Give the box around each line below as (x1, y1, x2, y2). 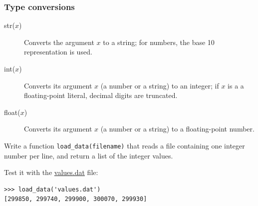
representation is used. (24, 46, 92, 57)
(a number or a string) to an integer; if (100, 80, 219, 90)
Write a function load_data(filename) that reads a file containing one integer (4, 140, 245, 150)
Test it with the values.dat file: (4, 167, 98, 177)
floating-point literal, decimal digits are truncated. (24, 90, 178, 100)
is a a (228, 80, 244, 90)
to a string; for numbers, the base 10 (103, 36, 215, 47)
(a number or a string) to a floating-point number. (100, 123, 255, 134)
